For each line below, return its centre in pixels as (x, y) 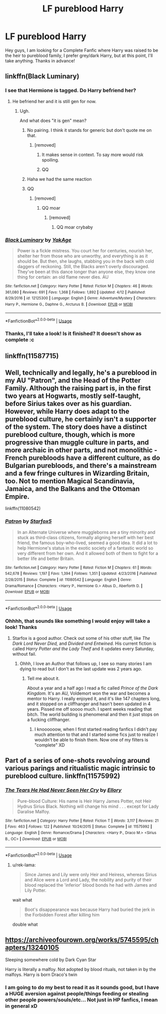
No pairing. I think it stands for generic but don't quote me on (89, 130)
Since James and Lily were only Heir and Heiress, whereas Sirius (91, 874)
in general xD (21, 1006)
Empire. (17, 496)
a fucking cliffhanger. (49, 720)
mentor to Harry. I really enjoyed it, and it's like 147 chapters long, (94, 698)
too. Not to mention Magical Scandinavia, (70, 481)
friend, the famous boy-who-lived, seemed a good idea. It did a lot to (87, 543)
